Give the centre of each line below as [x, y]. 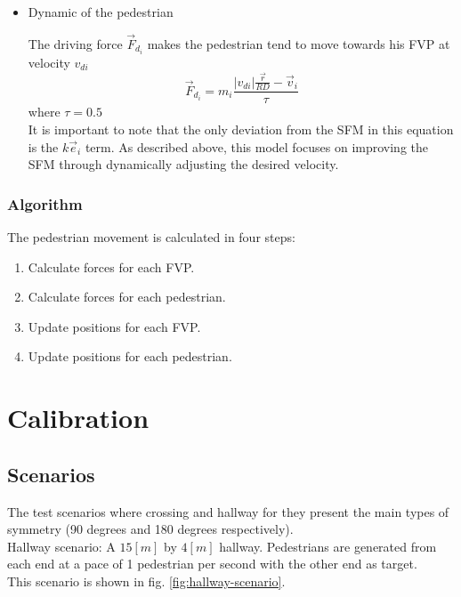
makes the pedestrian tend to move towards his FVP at [299, 43]
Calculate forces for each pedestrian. [127, 297]
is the [43, 146]
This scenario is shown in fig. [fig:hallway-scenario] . [146, 581]
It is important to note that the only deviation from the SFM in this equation [241, 129]
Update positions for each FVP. [114, 326]
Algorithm [45, 203]
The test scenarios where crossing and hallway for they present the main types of [228, 511]
